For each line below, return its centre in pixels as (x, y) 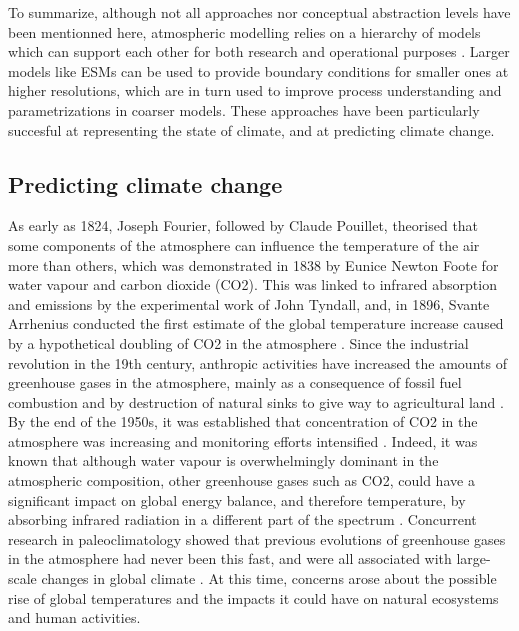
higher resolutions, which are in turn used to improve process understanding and (255, 90)
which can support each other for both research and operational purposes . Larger (259, 51)
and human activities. (74, 617)
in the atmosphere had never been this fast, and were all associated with (230, 558)
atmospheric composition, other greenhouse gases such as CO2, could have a (241, 480)
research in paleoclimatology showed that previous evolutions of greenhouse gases (257, 538)
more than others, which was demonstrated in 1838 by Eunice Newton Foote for (253, 264)
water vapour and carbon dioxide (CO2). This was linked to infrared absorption (252, 284)
